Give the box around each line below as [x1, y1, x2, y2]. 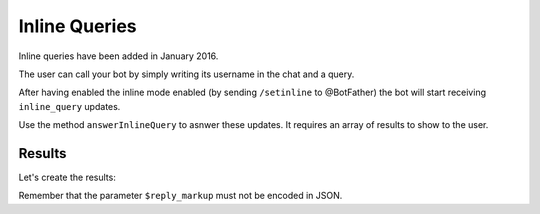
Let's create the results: [18, 171, 117, 184]
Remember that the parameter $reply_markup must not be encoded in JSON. [18, 190, 343, 202]
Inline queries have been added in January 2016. [18, 50, 219, 62]
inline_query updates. [18, 100, 121, 112]
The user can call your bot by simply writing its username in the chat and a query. [18, 68, 355, 80]
